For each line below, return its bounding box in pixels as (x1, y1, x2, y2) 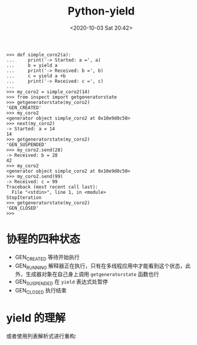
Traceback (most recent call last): (6, 184, 98, 190)
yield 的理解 (6, 311, 66, 325)
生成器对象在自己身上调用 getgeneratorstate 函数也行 (25, 271, 160, 278)
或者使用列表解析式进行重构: (6, 332, 77, 340)
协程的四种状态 (6, 233, 81, 246)
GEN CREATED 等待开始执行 (14, 253, 80, 262)
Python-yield (67, 4, 135, 18)
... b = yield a (6, 62, 58, 68)
